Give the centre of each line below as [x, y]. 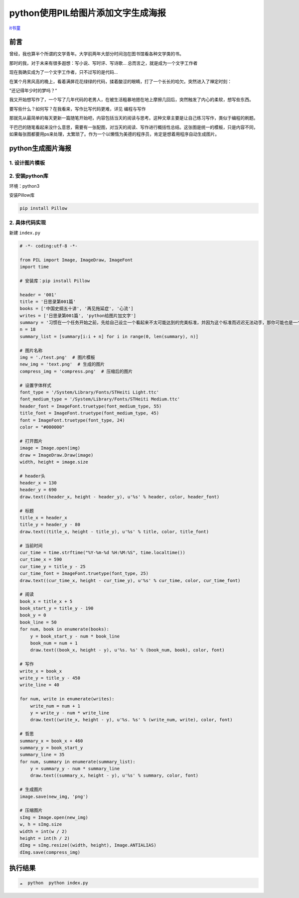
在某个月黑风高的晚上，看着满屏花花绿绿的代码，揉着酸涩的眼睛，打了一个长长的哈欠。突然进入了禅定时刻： [120, 81]
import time [34, 267]
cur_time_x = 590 [41, 560]
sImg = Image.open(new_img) [54, 817]
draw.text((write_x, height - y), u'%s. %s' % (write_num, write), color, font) [131, 720]
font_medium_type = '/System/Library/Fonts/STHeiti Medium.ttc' [100, 399]
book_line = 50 [38, 622]
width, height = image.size [54, 462]
